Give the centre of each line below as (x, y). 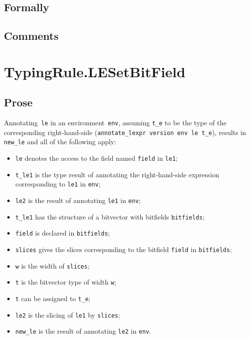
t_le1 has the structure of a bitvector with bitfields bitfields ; (110, 216)
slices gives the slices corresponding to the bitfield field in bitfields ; (124, 249)
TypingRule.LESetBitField (95, 71)
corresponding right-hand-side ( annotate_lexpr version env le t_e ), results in (125, 132)
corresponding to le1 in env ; (58, 184)
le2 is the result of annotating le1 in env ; (78, 200)
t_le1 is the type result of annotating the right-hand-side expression (117, 174)
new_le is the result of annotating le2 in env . (83, 331)
